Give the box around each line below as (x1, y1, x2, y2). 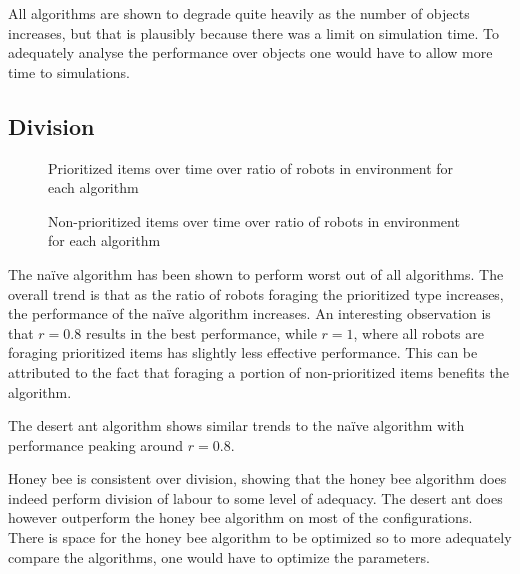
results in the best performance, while (85, 322, 317, 343)
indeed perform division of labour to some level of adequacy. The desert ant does (8, 487, 503, 508)
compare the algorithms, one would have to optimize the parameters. (8, 546, 430, 567)
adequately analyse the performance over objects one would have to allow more (8, 42, 493, 63)
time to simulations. (8, 61, 130, 82)
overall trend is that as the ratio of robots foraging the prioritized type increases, (8, 283, 504, 304)
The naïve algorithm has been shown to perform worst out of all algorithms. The (8, 263, 504, 284)
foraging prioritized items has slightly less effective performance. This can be (8, 342, 478, 363)
